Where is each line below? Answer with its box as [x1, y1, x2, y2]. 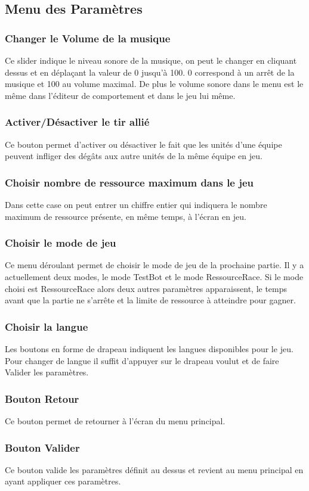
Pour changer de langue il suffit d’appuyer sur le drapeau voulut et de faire [5, 354, 279, 366]
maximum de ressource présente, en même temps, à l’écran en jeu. [5, 210, 246, 222]
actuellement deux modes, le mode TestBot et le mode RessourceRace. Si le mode [5, 271, 304, 282]
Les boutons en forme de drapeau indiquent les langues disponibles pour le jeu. [5, 343, 293, 355]
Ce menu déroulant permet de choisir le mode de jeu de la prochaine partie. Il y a [5, 259, 304, 271]
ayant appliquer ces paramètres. [5, 475, 121, 487]
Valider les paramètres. [5, 366, 89, 378]
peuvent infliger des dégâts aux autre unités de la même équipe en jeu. [5, 150, 262, 162]
